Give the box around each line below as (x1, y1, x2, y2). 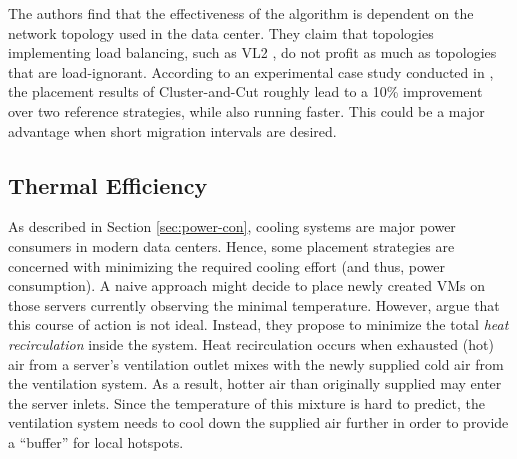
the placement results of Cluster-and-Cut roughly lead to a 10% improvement (8, 81, 483, 102)
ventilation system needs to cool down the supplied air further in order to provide (8, 412, 509, 433)
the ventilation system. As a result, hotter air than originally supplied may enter (8, 373, 502, 394)
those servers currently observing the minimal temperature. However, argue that (8, 294, 500, 315)
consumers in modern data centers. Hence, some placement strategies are (8, 235, 455, 256)
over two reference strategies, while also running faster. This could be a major (8, 100, 485, 121)
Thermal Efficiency (8, 169, 208, 200)
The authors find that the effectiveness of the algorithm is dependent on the (8, 3, 474, 23)
